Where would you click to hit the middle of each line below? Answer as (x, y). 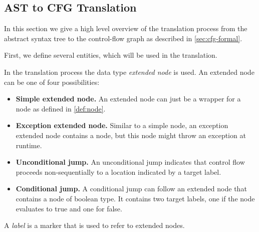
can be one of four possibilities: (52, 82)
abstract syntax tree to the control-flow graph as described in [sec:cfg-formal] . (123, 38)
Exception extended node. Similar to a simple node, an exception (122, 125)
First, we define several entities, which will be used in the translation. (111, 55)
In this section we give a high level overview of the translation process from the (126, 28)
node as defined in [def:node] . (61, 108)
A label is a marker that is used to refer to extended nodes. (94, 225)
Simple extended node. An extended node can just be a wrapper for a (128, 99)
